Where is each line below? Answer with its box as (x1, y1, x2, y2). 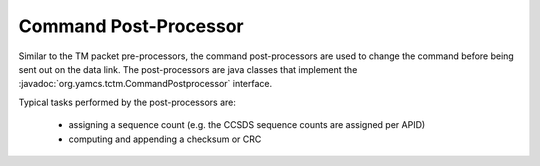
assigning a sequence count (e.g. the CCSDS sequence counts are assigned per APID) (68, 119, 426, 131)
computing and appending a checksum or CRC (68, 133, 262, 145)
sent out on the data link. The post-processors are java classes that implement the (18, 63, 358, 75)
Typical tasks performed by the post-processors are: (18, 96, 237, 108)
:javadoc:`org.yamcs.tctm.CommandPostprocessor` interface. (18, 78, 273, 90)
